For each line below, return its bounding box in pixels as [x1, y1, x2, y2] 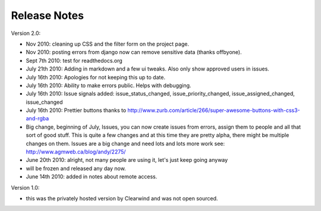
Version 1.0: [11, 184, 40, 191]
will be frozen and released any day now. [26, 165, 126, 172]
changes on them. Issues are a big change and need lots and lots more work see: [26, 140, 225, 147]
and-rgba [26, 115, 49, 122]
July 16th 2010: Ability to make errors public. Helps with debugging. [26, 82, 191, 89]
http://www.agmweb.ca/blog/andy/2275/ [26, 148, 126, 155]
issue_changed [26, 98, 63, 105]
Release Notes [11, 9, 84, 22]
